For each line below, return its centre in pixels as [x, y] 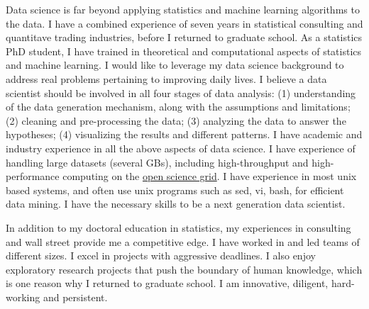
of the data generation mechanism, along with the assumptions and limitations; [178, 107]
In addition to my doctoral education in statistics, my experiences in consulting [178, 227]
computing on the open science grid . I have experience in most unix [210, 176]
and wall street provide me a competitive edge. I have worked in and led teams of [183, 241]
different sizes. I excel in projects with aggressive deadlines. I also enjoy [161, 255]
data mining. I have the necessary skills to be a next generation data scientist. [176, 204]
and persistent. [75, 297]
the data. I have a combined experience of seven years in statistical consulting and [184, 23]
